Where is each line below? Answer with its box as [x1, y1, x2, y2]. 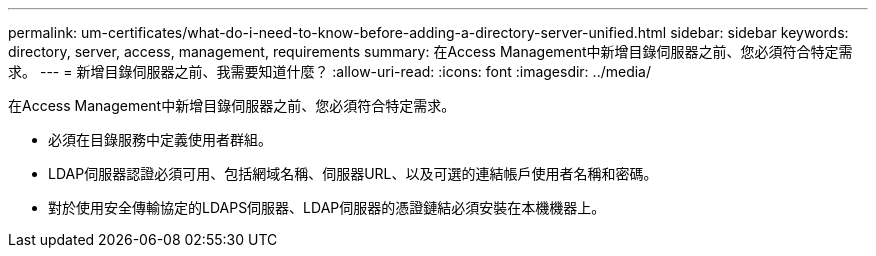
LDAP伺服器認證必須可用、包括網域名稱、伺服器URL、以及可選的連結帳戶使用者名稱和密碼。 [48, 165, 658, 182]
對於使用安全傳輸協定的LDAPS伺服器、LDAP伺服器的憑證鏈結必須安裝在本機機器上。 [48, 199, 606, 216]
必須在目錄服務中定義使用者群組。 [48, 131, 272, 148]
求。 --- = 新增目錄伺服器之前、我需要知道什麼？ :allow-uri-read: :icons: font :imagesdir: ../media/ [8, 63, 652, 80]
